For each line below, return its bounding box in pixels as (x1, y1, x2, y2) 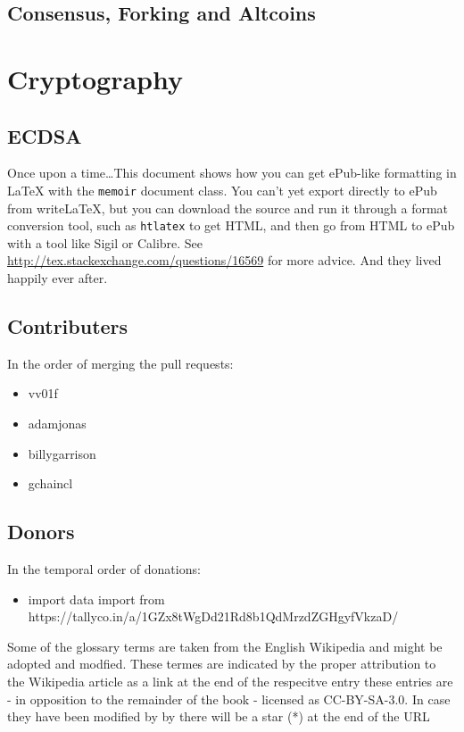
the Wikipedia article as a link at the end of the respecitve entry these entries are (7, 671, 453, 690)
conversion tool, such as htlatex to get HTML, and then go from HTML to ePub (7, 216, 455, 235)
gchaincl (28, 474, 73, 493)
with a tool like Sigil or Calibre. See (7, 233, 203, 252)
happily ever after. (7, 269, 108, 287)
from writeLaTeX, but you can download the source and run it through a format (7, 198, 449, 217)
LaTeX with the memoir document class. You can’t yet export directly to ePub (7, 180, 437, 199)
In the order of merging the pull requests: (7, 354, 234, 372)
